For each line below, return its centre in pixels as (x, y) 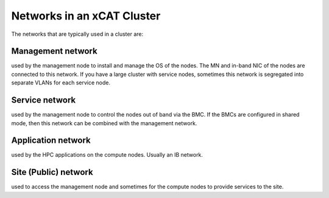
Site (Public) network (52, 172)
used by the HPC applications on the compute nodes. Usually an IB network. (107, 155)
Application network (51, 141)
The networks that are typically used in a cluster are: (77, 34)
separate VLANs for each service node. (61, 83)
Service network (44, 100)
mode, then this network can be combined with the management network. (104, 123)
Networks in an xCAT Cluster (86, 16)
